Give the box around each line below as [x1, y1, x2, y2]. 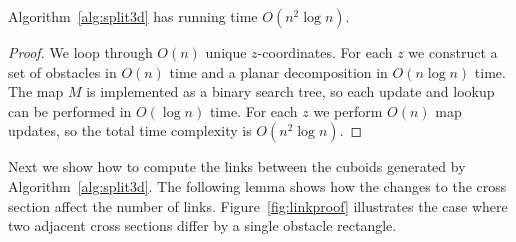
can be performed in [8, 100, 132, 121]
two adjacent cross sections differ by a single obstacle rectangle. [8, 215, 397, 236]
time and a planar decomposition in [169, 61, 388, 82]
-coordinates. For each [257, 42, 393, 62]
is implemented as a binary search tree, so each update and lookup [86, 81, 495, 102]
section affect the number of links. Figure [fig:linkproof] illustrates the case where [8, 195, 508, 216]
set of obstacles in [8, 61, 117, 82]
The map [8, 81, 64, 102]
